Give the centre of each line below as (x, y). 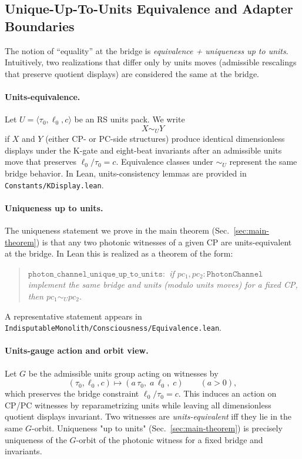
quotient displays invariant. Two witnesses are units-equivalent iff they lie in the (148, 416)
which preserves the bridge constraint (72, 393)
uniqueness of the (36, 439)
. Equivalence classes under (165, 162)
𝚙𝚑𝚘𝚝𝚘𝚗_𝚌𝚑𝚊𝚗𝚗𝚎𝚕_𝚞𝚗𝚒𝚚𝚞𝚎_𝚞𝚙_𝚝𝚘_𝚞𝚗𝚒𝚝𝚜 (95, 274)
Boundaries (40, 26)
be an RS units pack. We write (130, 119)
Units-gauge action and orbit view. (77, 350)
